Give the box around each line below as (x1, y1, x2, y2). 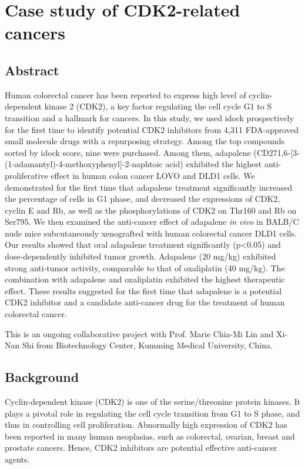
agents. (5, 453, 30, 465)
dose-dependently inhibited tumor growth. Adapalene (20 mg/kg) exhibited (5, 250, 276, 262)
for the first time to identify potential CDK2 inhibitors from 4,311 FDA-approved (5, 123, 299, 135)
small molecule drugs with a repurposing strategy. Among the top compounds (5, 135, 285, 147)
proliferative (5, 169, 48, 181)
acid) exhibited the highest (165, 158, 262, 170)
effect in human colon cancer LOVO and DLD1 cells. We (51, 169, 255, 181)
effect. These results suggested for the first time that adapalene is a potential (5, 284, 282, 297)
